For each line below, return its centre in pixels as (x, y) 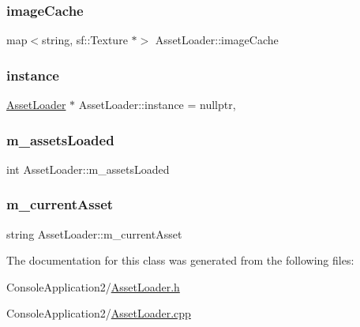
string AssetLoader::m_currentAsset (94, 233)
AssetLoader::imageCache (217, 40)
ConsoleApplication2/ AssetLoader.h (93, 286)
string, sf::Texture (85, 40)
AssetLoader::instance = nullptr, (157, 105)
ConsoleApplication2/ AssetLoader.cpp (99, 313)
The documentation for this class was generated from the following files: (180, 260)
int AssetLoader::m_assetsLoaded (88, 169)
